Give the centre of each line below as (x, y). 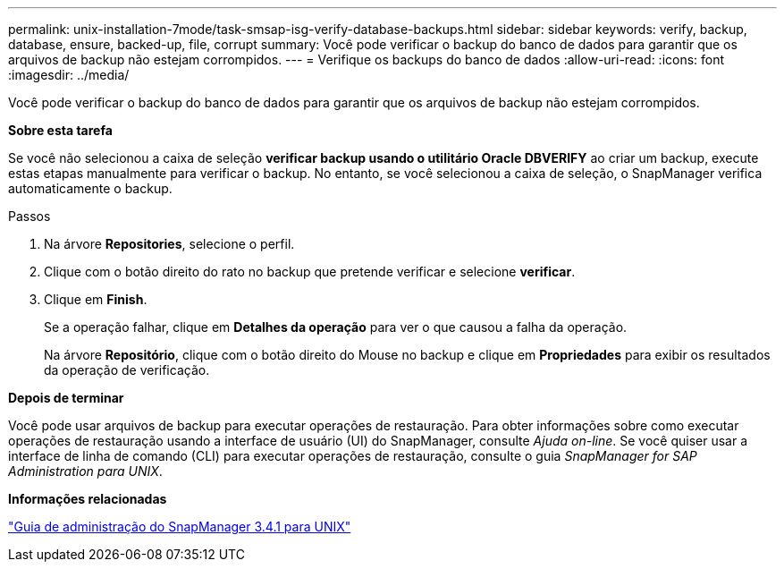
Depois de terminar (66, 398)
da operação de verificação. (127, 370)
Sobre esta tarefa (60, 130)
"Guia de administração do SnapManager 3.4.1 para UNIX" (180, 527)
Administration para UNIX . (85, 471)
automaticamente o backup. (90, 188)
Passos (30, 216)
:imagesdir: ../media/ (69, 75)
